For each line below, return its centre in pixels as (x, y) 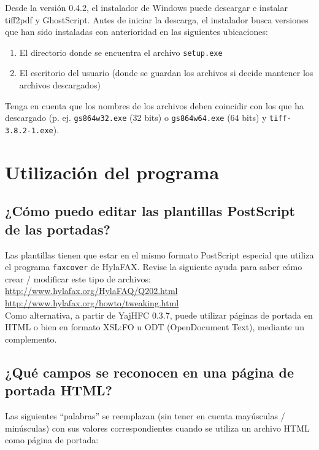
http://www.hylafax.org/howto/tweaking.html (92, 302)
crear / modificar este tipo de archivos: (78, 278)
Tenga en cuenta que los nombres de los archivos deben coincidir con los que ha (154, 105)
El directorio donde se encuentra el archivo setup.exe (121, 52)
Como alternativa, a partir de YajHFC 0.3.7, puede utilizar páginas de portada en (159, 315)
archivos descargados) (60, 85)
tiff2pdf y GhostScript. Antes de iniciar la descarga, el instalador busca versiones (157, 19)
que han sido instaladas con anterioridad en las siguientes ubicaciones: (136, 32)
